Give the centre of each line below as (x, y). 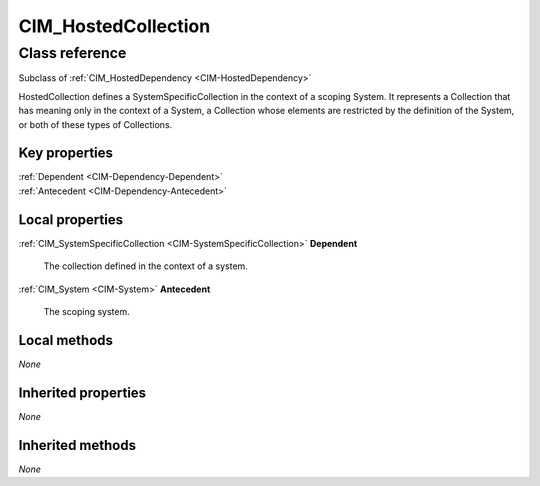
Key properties (66, 153)
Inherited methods (77, 445)
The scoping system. (86, 311)
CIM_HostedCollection (114, 26)
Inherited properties (82, 392)
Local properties (71, 219)
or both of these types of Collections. (95, 124)
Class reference (72, 53)
